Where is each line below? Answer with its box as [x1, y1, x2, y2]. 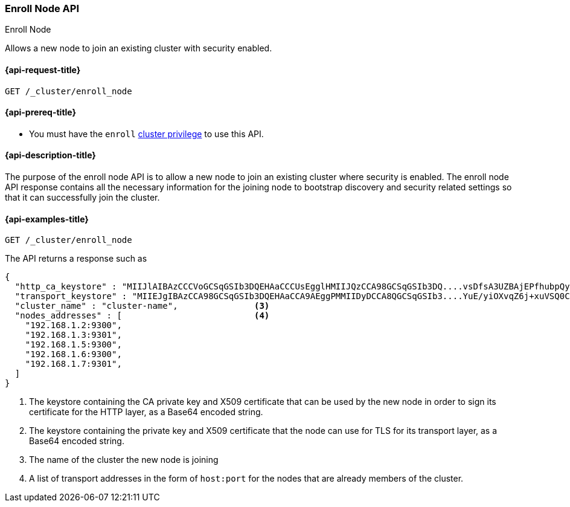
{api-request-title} [5, 64, 81, 75]
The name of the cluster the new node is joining [29, 454, 219, 465]
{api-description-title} [5, 150, 96, 161]
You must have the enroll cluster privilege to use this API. [29, 128, 264, 139]
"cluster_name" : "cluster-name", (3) [14, 301, 270, 311]
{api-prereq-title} [5, 107, 77, 118]
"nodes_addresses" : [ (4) [14, 311, 270, 321]
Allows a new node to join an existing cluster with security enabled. [5, 43, 272, 54]
